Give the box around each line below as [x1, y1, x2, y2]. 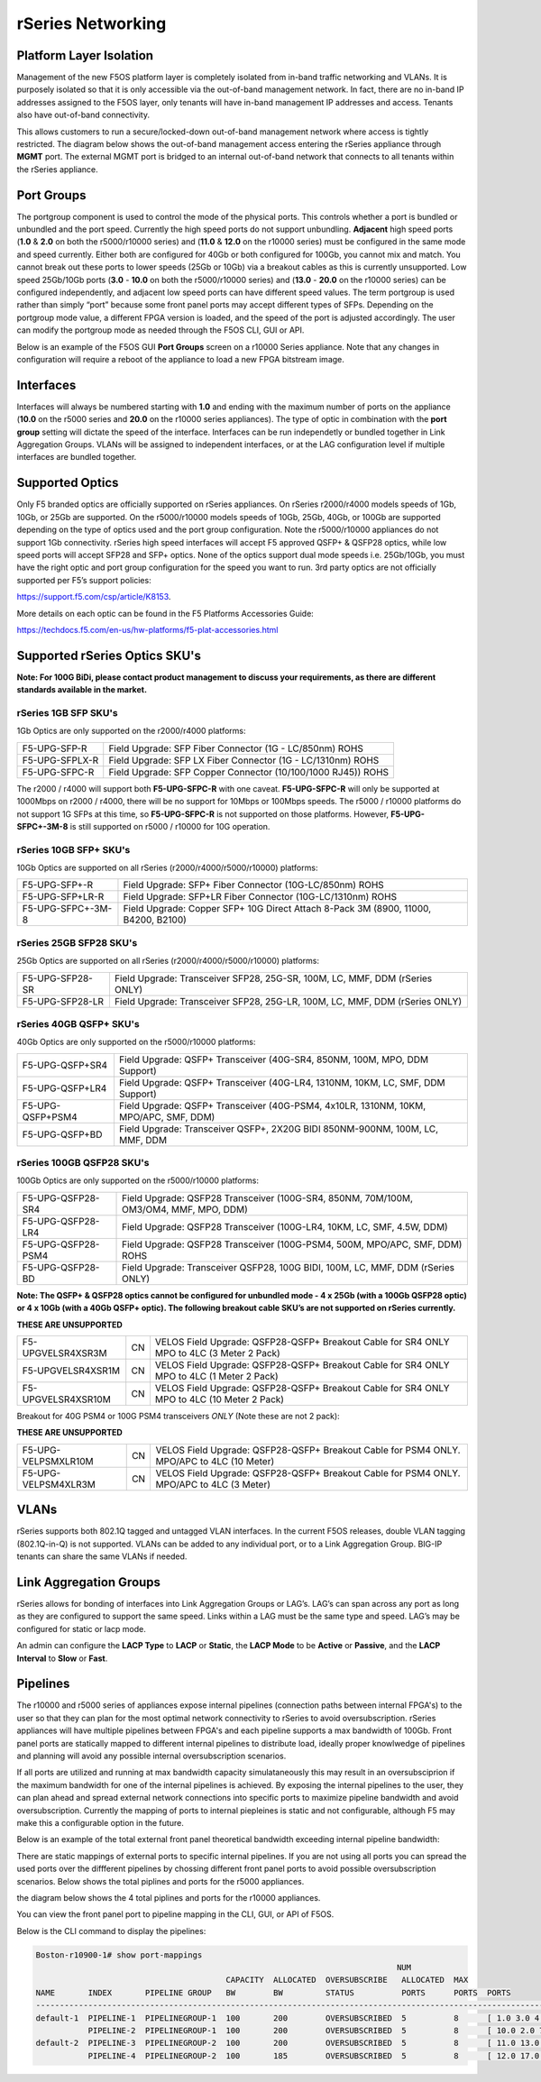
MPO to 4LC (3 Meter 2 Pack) [154, 1347, 281, 1360]
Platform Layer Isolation [16, 48, 153, 63]
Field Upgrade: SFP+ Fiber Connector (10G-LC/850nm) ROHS [123, 879, 385, 892]
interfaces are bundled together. [16, 452, 137, 463]
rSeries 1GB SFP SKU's [16, 706, 118, 719]
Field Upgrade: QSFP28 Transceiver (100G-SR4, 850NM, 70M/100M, [122, 1191, 414, 1204]
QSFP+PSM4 [22, 1110, 78, 1123]
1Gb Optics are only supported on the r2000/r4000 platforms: [16, 726, 247, 737]
